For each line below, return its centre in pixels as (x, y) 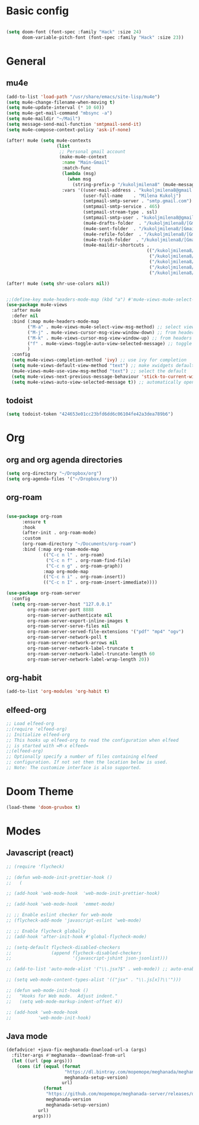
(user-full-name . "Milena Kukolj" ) (132, 196)
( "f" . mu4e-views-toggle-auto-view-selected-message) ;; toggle (110, 343)
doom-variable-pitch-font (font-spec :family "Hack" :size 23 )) (103, 37)
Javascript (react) (40, 853)
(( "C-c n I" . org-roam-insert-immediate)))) (101, 582)
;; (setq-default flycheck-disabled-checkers (63, 947)
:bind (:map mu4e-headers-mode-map (55, 321)
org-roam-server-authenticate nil (70, 615)
